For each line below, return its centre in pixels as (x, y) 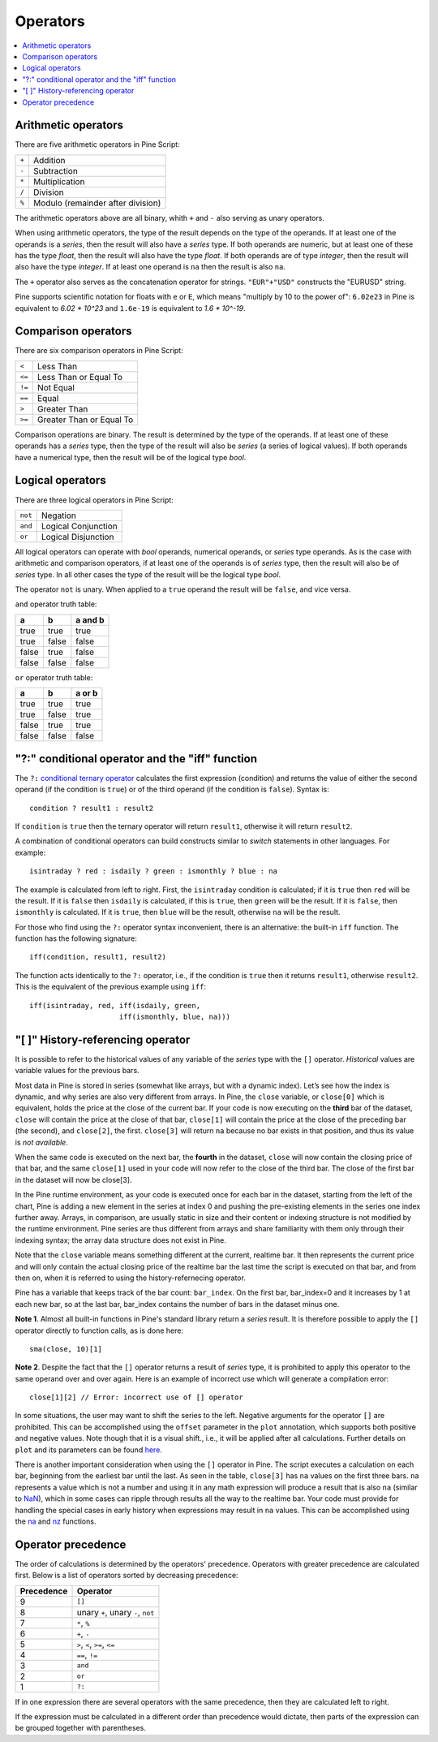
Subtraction (56, 170)
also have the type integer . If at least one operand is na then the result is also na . (150, 267)
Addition (49, 160)
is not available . (41, 1142)
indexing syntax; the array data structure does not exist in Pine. (121, 1240)
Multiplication (59, 181)
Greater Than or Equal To (85, 420)
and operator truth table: (56, 604)
